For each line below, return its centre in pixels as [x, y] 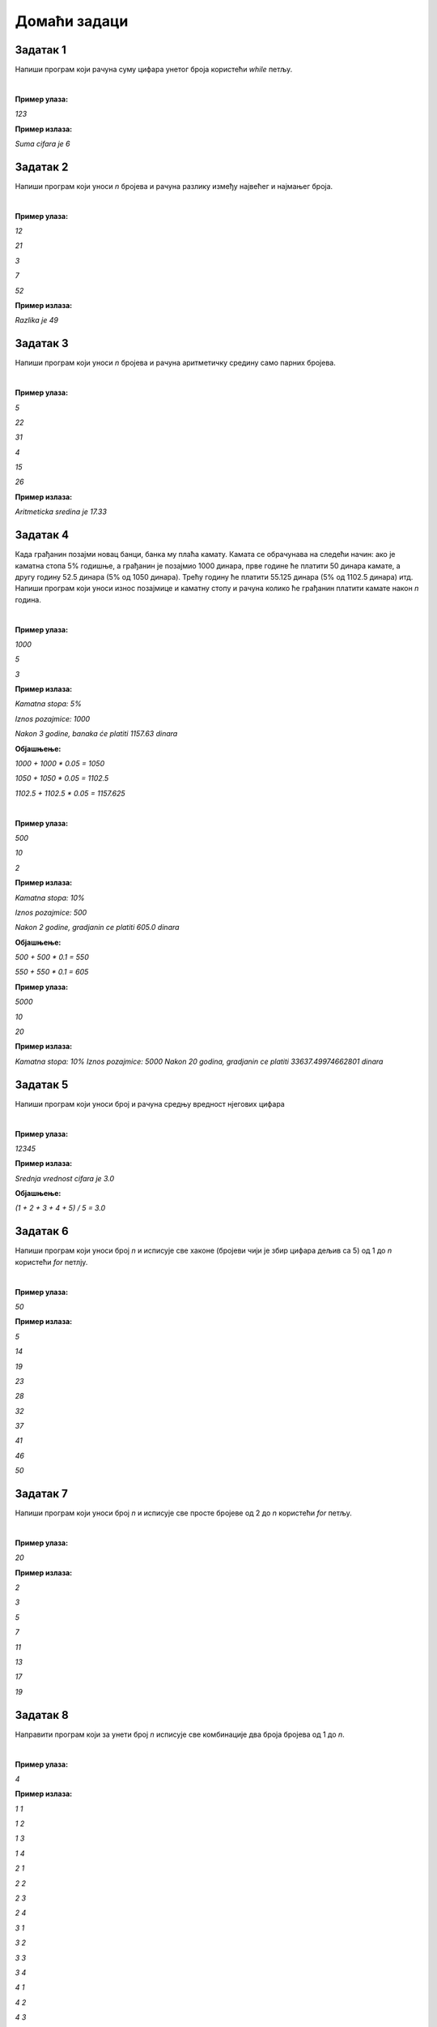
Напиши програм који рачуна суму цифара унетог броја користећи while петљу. [154, 70]
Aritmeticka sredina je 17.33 [61, 512]
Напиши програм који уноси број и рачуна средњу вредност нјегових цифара [150, 1103]
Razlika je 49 [36, 320]
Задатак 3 [42, 343]
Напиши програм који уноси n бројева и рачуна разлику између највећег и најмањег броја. [174, 186]
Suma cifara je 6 [42, 144]
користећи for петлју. [51, 1262]
